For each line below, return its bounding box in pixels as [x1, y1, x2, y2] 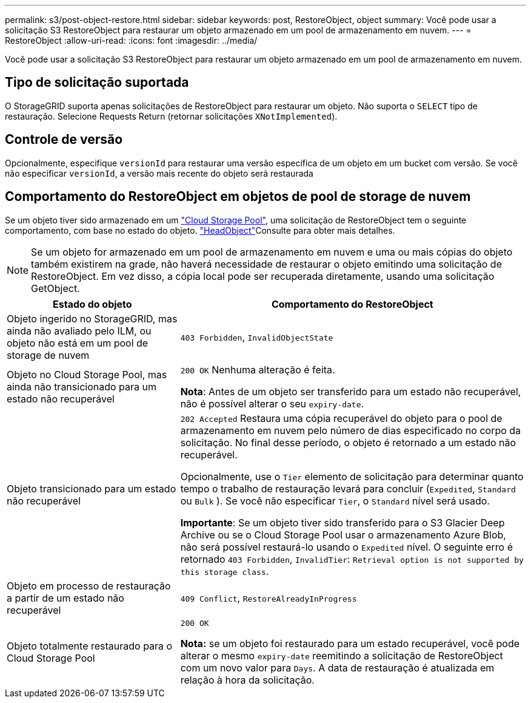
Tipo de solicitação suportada [5, 75, 189, 90]
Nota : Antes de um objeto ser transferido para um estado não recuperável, [180, 385, 521, 398]
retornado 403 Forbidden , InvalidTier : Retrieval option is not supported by [180, 552, 524, 565]
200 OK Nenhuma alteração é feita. [180, 363, 335, 376]
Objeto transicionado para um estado [7, 482, 176, 495]
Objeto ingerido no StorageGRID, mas [7, 312, 178, 325]
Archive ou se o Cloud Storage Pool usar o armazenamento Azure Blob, [180, 528, 506, 541]
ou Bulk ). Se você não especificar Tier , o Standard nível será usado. [180, 494, 490, 507]
